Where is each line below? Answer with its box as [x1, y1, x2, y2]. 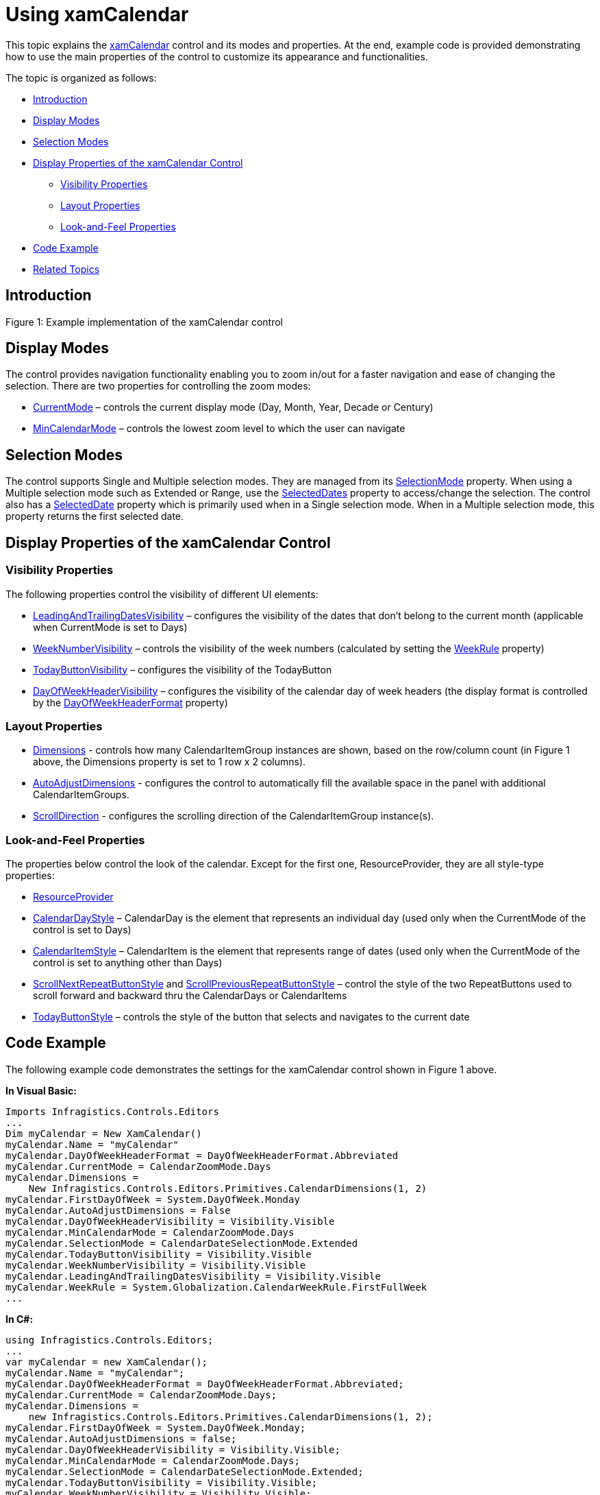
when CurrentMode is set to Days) [33, 621, 188, 633]
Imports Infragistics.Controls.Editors [5, 1105, 219, 1117]
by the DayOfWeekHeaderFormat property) [33, 696, 228, 708]
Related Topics [33, 263, 100, 275]
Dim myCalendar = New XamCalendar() [5, 1127, 202, 1139]
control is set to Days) [33, 924, 132, 935]
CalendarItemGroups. [33, 789, 129, 801]
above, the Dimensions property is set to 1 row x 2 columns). [33, 756, 306, 768]
